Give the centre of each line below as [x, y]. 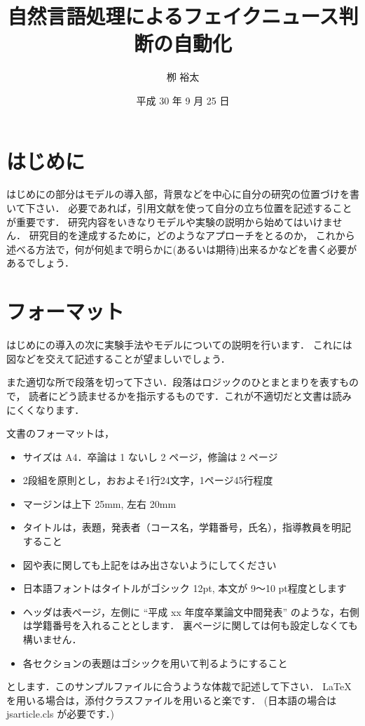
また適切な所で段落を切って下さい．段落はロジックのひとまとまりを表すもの [182, 382]
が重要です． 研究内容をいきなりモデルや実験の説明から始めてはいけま [170, 221]
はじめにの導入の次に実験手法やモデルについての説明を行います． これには [179, 345]
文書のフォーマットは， [60, 433]
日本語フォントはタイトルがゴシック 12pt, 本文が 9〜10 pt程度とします [185, 588]
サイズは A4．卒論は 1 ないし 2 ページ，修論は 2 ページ [150, 456]
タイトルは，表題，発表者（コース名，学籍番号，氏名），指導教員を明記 [187, 527]
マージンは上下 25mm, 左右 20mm [99, 503]
